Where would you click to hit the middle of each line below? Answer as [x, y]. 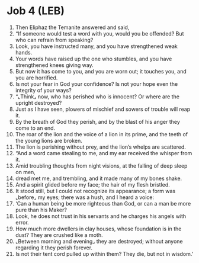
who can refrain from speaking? [54, 40]
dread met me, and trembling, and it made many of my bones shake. [99, 178]
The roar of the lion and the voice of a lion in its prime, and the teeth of [102, 134]
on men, [25, 172]
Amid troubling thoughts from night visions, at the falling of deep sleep [101, 166]
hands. [24, 52]
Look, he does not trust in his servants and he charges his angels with [101, 216]
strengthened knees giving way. [54, 65]
